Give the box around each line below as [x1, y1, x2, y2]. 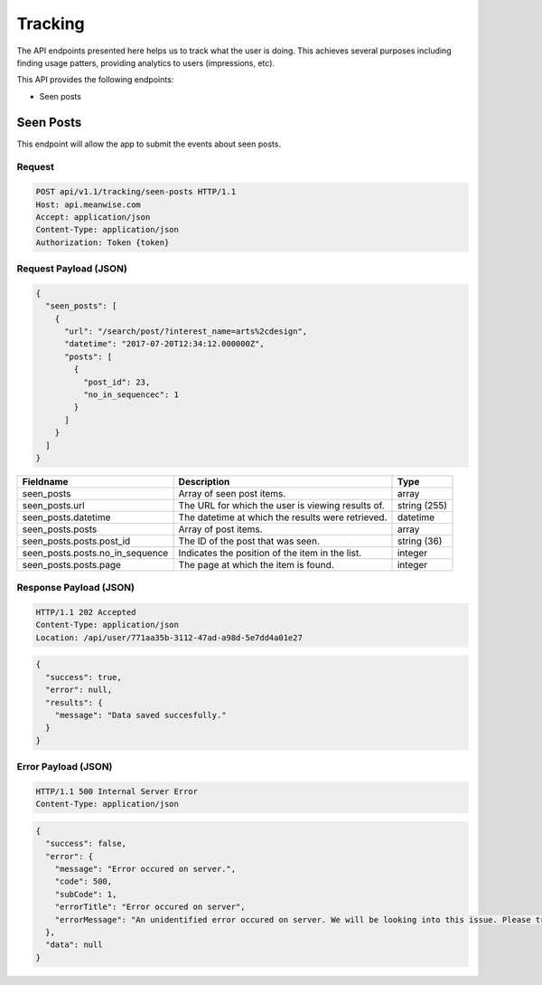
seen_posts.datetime [22, 511, 111, 524]
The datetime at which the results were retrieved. [178, 511, 388, 524]
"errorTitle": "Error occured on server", [54, 902, 246, 913]
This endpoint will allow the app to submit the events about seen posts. [16, 138, 282, 149]
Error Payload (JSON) [16, 761, 113, 773]
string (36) [397, 535, 443, 547]
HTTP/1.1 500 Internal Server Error [35, 786, 199, 796]
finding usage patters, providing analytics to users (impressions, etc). [16, 57, 276, 68]
